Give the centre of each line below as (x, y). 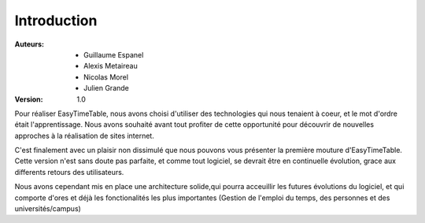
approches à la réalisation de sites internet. (85, 136)
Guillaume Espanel (114, 54)
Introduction (56, 20)
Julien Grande (107, 88)
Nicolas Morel (106, 77)
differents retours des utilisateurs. (69, 172)
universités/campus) (48, 209)
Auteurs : (30, 44)
